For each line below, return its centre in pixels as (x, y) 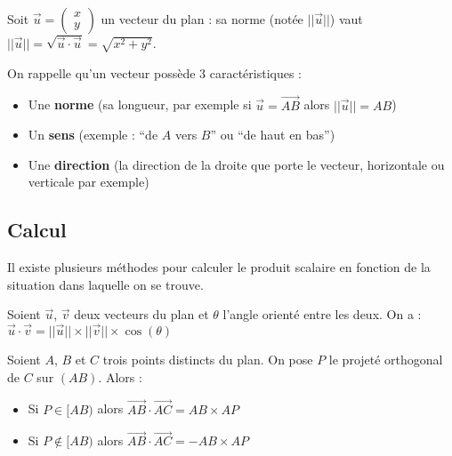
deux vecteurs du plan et (141, 314)
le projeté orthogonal (386, 360)
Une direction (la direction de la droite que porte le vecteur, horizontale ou (236, 164)
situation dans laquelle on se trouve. (105, 284)
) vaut (346, 19)
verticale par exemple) (89, 182)
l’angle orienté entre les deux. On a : (322, 314)
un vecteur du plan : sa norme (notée (202, 19)
